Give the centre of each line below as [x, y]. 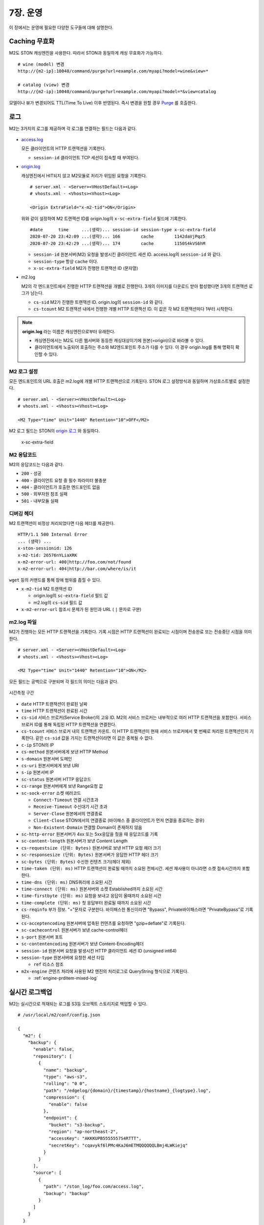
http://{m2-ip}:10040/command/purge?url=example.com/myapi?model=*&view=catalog [117, 92]
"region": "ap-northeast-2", [83, 1132]
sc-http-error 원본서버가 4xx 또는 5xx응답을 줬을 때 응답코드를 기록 [90, 834]
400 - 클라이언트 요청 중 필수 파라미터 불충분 [64, 480]
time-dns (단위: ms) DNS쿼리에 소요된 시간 [67, 882]
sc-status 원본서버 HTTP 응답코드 [56, 779]
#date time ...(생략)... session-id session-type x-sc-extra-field [123, 230]
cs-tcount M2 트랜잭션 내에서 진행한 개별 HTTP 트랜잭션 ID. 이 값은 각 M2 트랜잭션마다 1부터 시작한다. [133, 309]
